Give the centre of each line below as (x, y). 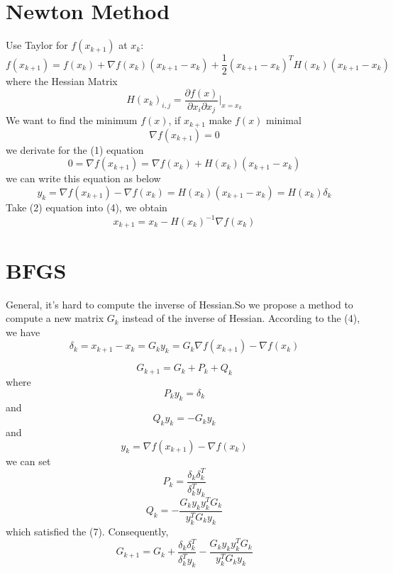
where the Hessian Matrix (62, 81)
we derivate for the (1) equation (75, 149)
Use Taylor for (37, 45)
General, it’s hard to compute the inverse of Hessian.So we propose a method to (179, 304)
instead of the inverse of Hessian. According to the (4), (241, 318)
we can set (28, 461)
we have (23, 332)
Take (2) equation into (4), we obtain (87, 207)
